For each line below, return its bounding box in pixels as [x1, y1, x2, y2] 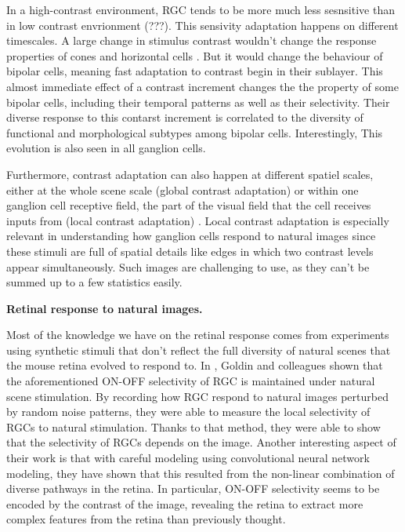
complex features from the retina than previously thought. [6, 511, 286, 527]
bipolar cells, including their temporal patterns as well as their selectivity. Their [6, 93, 390, 110]
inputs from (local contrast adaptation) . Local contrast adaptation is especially [6, 212, 389, 228]
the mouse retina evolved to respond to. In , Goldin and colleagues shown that [6, 357, 383, 373]
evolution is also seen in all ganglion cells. [6, 140, 206, 156]
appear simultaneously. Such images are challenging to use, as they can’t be [6, 258, 370, 275]
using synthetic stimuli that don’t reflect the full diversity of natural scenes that [6, 341, 391, 358]
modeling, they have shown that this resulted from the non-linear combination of [6, 465, 395, 481]
